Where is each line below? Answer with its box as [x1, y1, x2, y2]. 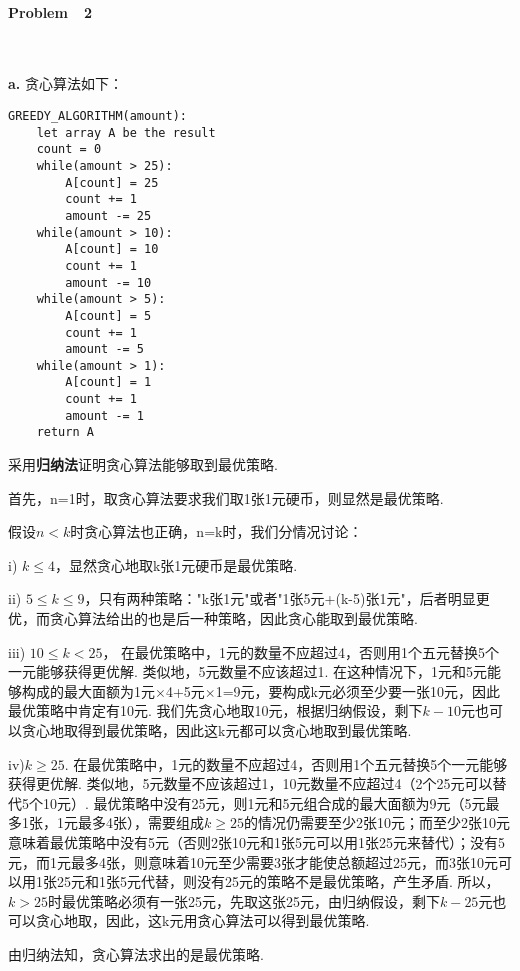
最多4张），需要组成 [77, 812, 204, 833]
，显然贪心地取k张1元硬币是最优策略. [54, 554, 298, 575]
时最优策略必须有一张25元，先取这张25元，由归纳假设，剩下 [47, 890, 440, 911]
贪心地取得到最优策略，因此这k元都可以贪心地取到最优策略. [21, 720, 412, 741]
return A [36, 425, 94, 440]
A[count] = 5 [65, 308, 152, 323]
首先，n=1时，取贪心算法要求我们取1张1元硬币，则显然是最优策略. [8, 487, 444, 508]
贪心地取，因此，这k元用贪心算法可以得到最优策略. [35, 910, 370, 931]
